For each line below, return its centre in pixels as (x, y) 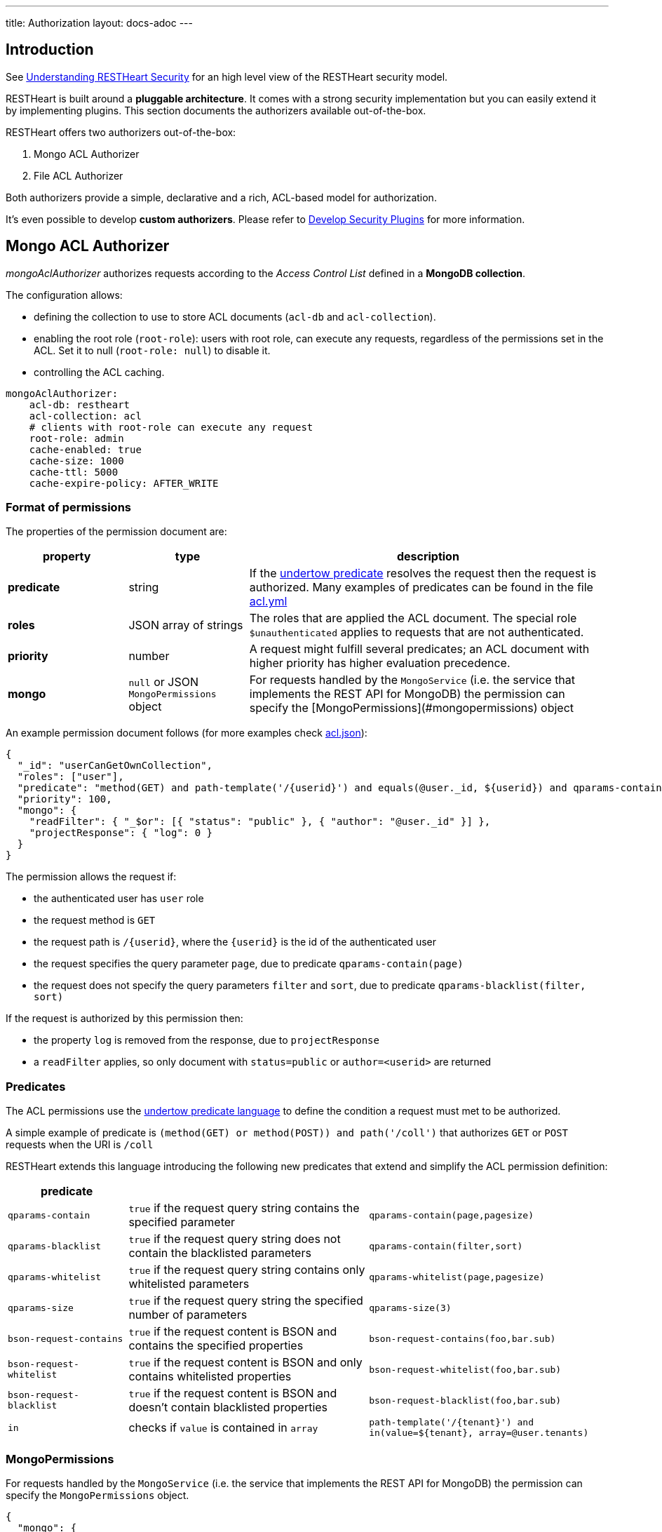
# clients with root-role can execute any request (171, 427)
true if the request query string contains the (244, 1208)
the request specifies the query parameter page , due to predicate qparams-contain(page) (249, 964)
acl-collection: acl (85, 416)
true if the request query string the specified (246, 1301)
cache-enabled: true (85, 449)
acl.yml (268, 602)
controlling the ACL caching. (99, 372)
